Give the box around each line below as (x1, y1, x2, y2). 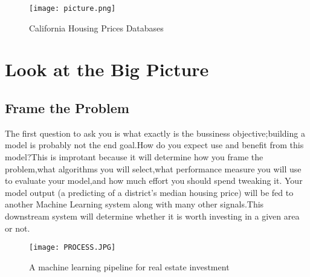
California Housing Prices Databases (29, 21, 164, 34)
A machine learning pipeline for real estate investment (29, 260, 230, 273)
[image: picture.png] (29, 4, 116, 13)
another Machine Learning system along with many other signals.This (5, 198, 264, 210)
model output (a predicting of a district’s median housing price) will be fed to (5, 186, 294, 198)
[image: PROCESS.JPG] (29, 243, 116, 252)
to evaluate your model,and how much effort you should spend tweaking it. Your (5, 174, 303, 187)
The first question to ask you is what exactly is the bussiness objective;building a (5, 126, 305, 139)
